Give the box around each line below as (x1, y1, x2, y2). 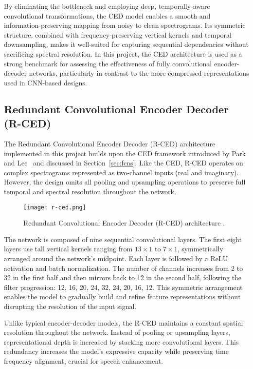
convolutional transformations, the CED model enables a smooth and (4, 10, 211, 20)
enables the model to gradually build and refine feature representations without (4, 291, 241, 302)
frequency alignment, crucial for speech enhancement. (4, 355, 163, 366)
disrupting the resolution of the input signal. (4, 301, 137, 311)
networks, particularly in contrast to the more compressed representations (29, 68, 249, 78)
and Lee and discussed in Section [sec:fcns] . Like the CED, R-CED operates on (4, 158, 243, 168)
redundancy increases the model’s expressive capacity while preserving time (4, 346, 229, 356)
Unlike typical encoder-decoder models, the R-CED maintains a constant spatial (4, 317, 243, 328)
